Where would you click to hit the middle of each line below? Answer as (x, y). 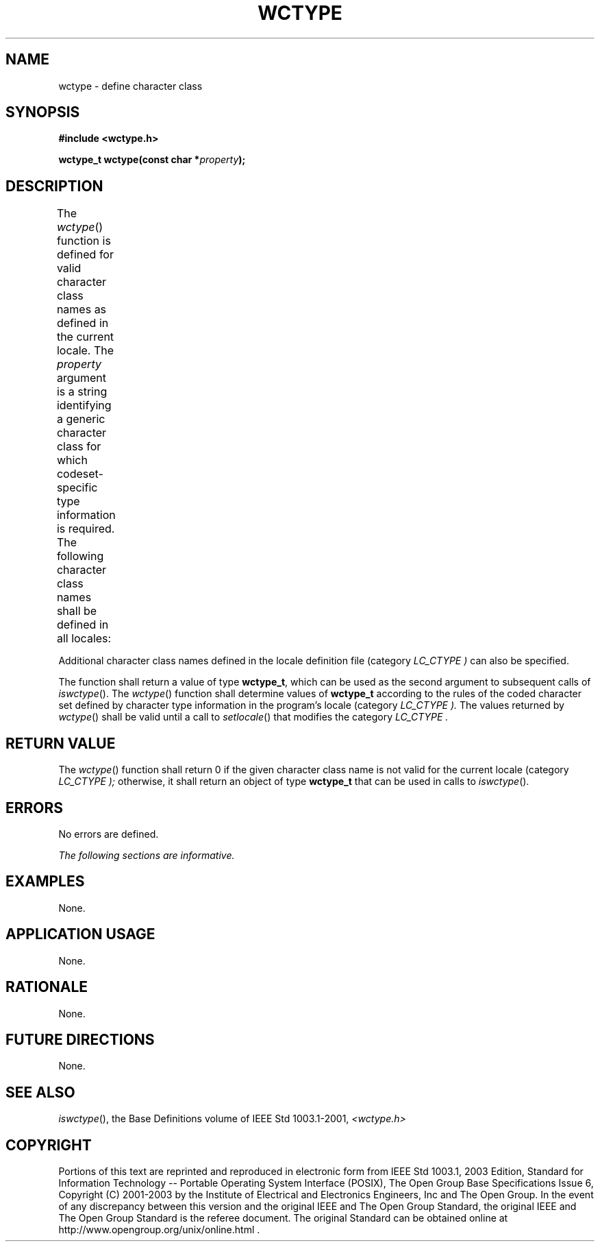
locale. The (85, 351)
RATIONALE (47, 987)
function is (84, 241)
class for (79, 447)
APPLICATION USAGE (80, 934)
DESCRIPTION (54, 186)
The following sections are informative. (147, 855)
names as (82, 310)
